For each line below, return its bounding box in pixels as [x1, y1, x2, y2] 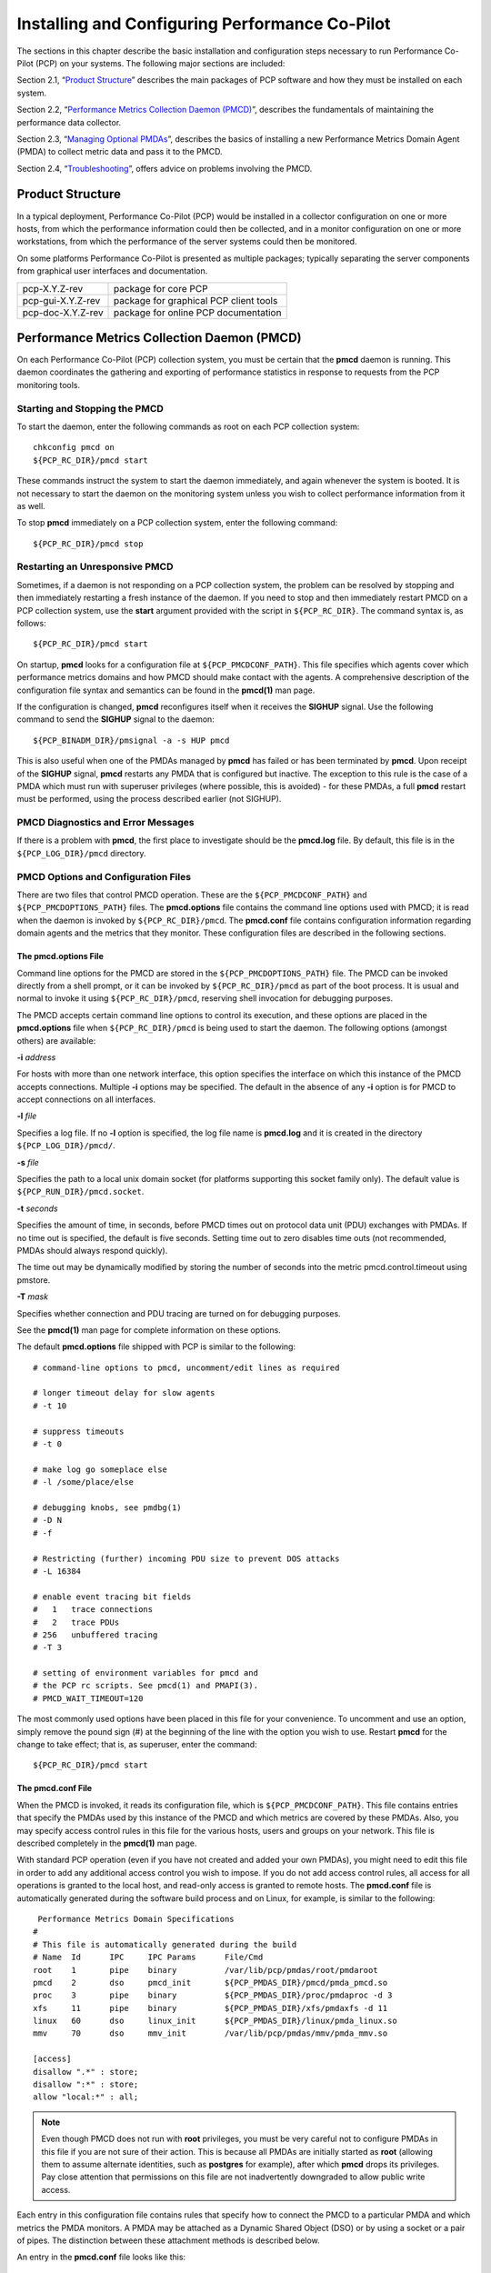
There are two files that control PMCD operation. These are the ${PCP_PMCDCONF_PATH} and [16, 889, 367, 900]
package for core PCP [114, 282, 208, 295]
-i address [16, 1051, 56, 1063]
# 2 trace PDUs [33, 1617, 120, 1627]
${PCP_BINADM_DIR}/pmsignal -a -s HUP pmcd [33, 735, 230, 746]
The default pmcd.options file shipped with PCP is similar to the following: [16, 1341, 296, 1352]
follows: [16, 618, 46, 629]
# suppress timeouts [33, 1426, 125, 1437]
